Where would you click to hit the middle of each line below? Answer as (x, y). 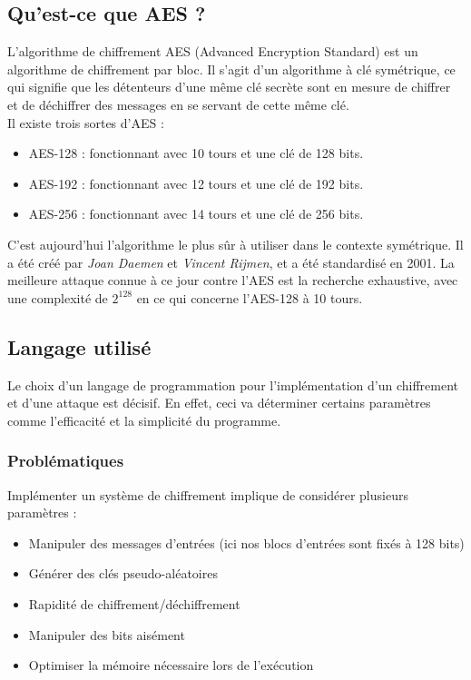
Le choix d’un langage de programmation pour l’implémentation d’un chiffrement (233, 384)
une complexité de (58, 297)
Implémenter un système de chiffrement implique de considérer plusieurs (208, 494)
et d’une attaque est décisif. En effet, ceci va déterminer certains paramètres (219, 403)
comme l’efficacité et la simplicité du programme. (144, 420)
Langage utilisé (79, 346)
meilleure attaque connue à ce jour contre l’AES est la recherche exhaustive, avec (233, 280)
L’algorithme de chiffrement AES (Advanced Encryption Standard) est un (213, 51)
